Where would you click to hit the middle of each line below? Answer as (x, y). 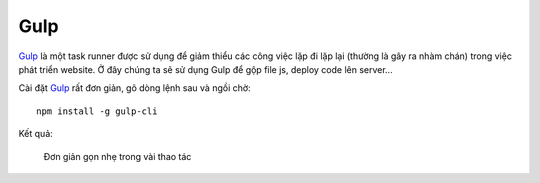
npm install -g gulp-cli (97, 111)
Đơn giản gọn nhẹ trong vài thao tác (117, 156)
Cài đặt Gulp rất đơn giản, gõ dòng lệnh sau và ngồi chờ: (134, 88)
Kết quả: (36, 134)
